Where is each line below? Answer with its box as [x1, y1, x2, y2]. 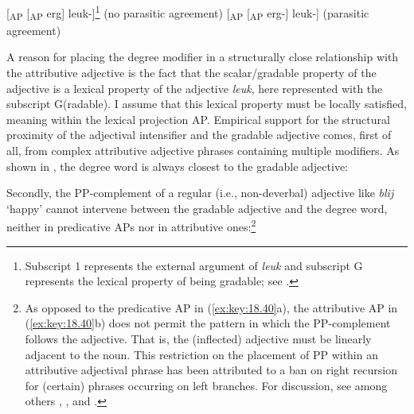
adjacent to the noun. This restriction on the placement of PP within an [25, 346, 378, 362]
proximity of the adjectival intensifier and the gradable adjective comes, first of [6, 126, 392, 143]
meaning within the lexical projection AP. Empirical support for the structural [6, 110, 390, 127]
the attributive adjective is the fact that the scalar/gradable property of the [6, 64, 377, 80]
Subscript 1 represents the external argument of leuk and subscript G [25, 257, 363, 273]
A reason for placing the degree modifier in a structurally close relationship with [6, 48, 399, 65]
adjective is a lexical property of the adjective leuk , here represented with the [6, 79, 383, 96]
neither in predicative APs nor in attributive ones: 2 [6, 216, 256, 234]
